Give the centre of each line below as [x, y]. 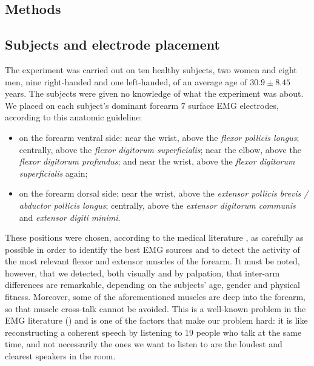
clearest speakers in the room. [60, 356]
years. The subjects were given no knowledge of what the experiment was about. [154, 93]
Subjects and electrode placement [112, 44]
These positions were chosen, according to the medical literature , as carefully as [154, 237]
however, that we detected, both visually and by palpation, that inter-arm [142, 273]
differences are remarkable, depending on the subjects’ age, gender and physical [153, 285]
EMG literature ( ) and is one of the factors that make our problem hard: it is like [156, 320]
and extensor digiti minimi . [70, 217]
